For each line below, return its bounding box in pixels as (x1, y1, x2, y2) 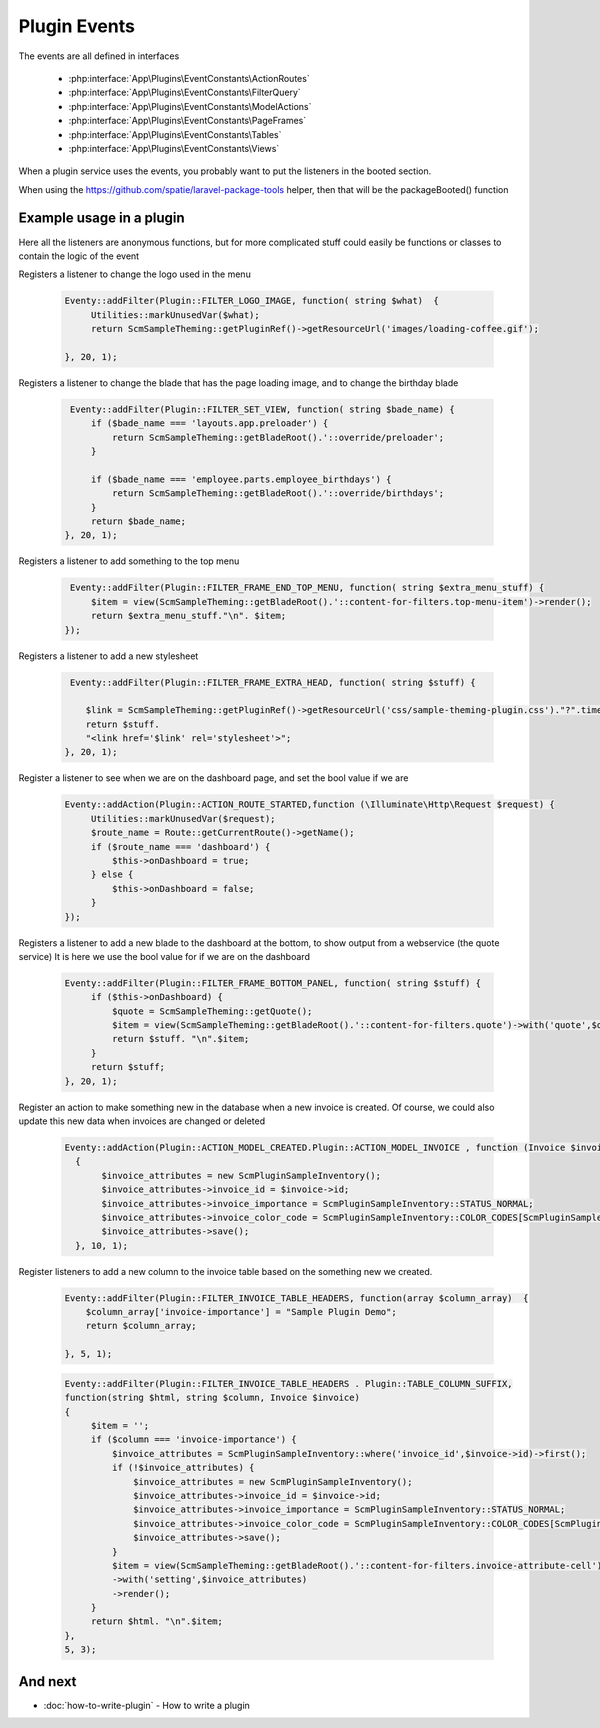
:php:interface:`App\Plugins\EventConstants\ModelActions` (68, 100, 312, 112)
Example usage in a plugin (18, 210, 185, 227)
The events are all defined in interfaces (18, 50, 180, 62)
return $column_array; (85, 1320, 197, 1332)
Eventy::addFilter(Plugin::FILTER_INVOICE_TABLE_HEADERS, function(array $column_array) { (64, 1292, 529, 1304)
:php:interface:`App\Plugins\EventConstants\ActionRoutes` (68, 72, 310, 84)
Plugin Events (18, 15, 135, 37)
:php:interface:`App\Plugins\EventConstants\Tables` (68, 128, 282, 140)
